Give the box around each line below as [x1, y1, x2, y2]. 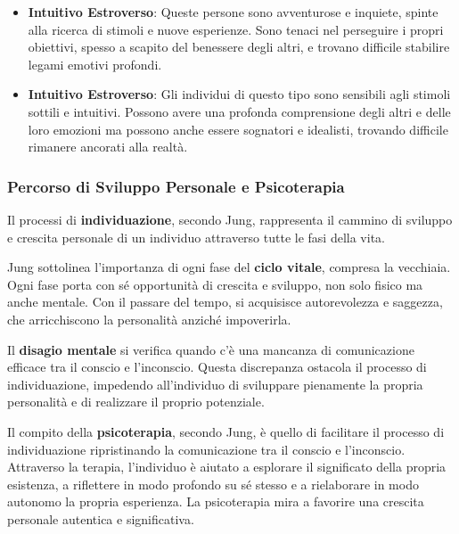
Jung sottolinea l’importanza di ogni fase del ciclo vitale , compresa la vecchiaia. [7, 258, 451, 276]
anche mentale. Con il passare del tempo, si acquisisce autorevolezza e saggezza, [7, 292, 443, 311]
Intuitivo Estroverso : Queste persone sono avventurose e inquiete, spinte [28, 3, 439, 21]
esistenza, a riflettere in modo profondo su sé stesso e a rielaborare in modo [7, 474, 419, 493]
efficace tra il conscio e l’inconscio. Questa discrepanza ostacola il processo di [7, 357, 427, 376]
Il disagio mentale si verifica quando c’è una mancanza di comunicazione [7, 340, 414, 358]
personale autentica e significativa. [7, 509, 194, 528]
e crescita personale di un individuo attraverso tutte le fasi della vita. [7, 227, 385, 246]
